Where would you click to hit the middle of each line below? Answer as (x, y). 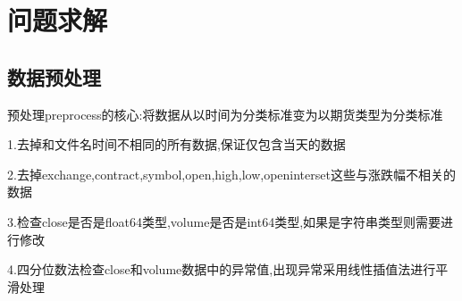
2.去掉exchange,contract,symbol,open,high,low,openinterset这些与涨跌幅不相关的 (231, 174)
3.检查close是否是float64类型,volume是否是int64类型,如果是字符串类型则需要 (224, 221)
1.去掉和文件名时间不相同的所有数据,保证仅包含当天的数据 (176, 144)
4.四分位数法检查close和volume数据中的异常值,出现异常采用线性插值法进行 (222, 269)
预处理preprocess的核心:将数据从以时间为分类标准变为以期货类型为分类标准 (225, 114)
